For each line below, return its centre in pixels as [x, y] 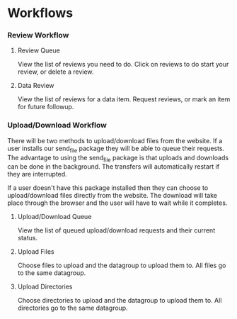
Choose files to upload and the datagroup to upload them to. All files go [122, 265]
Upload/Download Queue [54, 217]
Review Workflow [38, 35]
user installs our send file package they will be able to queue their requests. [116, 149]
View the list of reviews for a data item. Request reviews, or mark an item [124, 99]
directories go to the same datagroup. [73, 308]
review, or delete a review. [56, 72]
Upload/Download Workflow [57, 125]
